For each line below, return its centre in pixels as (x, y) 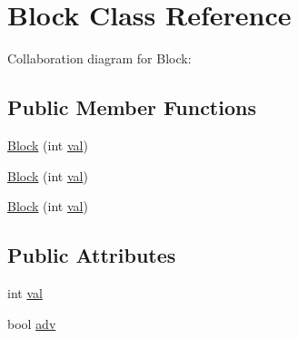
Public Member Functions (132, 107)
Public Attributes (92, 255)
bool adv (32, 323)
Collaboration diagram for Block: (99, 58)
